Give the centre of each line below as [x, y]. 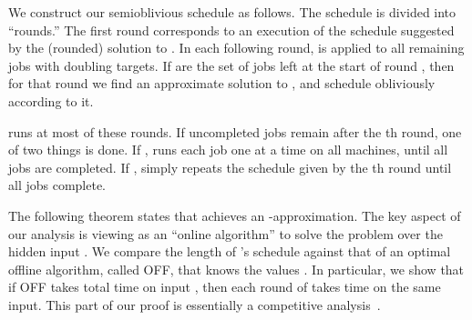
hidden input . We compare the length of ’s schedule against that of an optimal [230, 251]
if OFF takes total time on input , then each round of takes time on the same [225, 287]
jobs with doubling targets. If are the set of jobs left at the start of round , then [231, 65]
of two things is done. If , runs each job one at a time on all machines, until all [228, 150]
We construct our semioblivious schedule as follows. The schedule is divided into [232, 12]
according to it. [51, 100]
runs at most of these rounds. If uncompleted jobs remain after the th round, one [235, 131]
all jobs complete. [57, 185]
